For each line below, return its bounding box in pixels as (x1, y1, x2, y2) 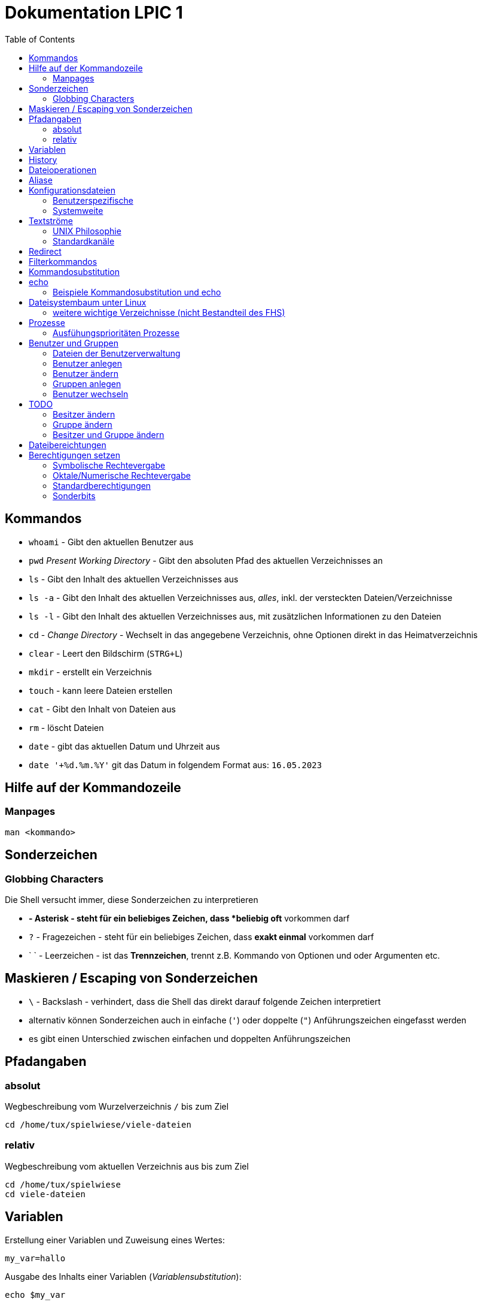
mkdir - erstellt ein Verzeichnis (29, 666, 152, 677)
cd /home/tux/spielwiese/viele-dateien (5, 1120, 191, 1130)
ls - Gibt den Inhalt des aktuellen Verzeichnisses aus (29, 573, 239, 584)
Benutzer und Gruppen (29, 337, 118, 348)
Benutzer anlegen (53, 358, 123, 368)
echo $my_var (5, 1289, 66, 1300)
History (29, 154, 57, 165)
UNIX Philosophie (53, 225, 121, 236)
